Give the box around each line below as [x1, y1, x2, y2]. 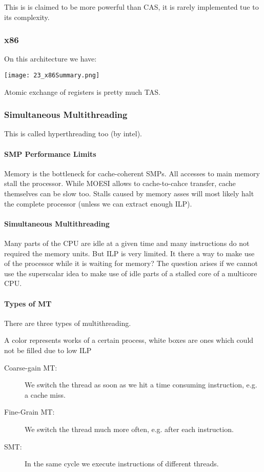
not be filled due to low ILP [4, 344, 92, 355]
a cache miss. [25, 389, 66, 400]
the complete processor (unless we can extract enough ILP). [4, 198, 192, 209]
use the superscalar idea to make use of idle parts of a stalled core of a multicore [4, 268, 257, 278]
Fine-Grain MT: [4, 406, 55, 417]
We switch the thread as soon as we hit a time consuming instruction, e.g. [25, 379, 257, 390]
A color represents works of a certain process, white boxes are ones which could [4, 335, 254, 345]
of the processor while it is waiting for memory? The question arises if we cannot [4, 258, 258, 269]
